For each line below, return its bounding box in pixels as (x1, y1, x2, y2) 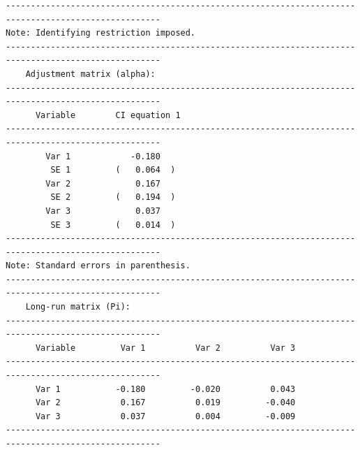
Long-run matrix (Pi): (25, 302, 130, 312)
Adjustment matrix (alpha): (25, 68, 156, 79)
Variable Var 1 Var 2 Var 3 (35, 342, 296, 353)
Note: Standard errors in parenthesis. (6, 261, 190, 271)
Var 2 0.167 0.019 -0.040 (35, 398, 296, 408)
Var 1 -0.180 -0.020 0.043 (35, 384, 296, 394)
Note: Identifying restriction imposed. (6, 28, 196, 38)
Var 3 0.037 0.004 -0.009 (35, 411, 296, 421)
